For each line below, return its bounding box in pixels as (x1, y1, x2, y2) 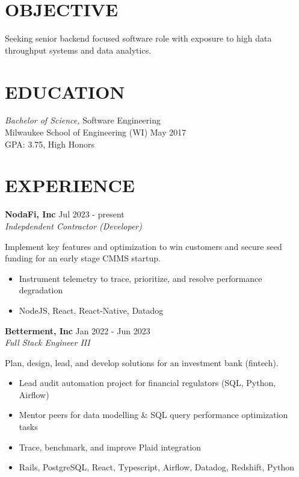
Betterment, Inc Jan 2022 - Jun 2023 (5, 324, 150, 337)
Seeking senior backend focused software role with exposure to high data (5, 32, 272, 45)
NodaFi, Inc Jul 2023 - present (5, 208, 125, 220)
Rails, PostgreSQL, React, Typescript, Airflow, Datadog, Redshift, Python (19, 461, 295, 473)
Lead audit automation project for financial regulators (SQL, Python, (19, 376, 276, 389)
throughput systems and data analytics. (5, 43, 152, 56)
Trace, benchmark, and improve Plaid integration (19, 440, 201, 453)
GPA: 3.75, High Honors (5, 137, 94, 150)
